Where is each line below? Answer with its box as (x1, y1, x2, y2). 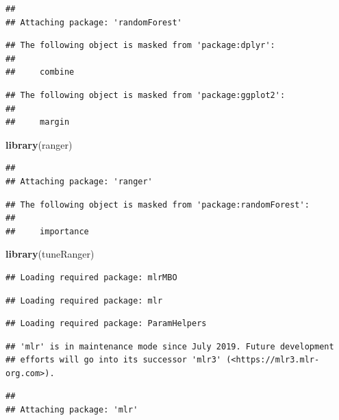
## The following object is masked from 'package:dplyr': (5, 40, 275, 51)
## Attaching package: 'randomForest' (5, 17, 182, 27)
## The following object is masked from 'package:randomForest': (5, 199, 310, 210)
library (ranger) (5, 137, 73, 151)
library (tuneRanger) (5, 247, 95, 261)
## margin (5, 117, 70, 127)
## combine (5, 67, 75, 77)
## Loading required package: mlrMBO (5, 272, 177, 282)
